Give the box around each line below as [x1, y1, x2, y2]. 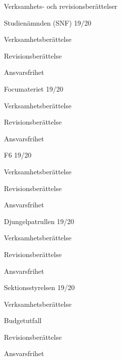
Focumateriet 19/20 [4, 83, 63, 94]
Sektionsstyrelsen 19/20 [4, 282, 75, 293]
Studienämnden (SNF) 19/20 [4, 17, 91, 28]
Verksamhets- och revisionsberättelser [4, 1, 118, 11]
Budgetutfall [4, 315, 42, 326]
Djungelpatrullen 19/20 [4, 216, 74, 226]
